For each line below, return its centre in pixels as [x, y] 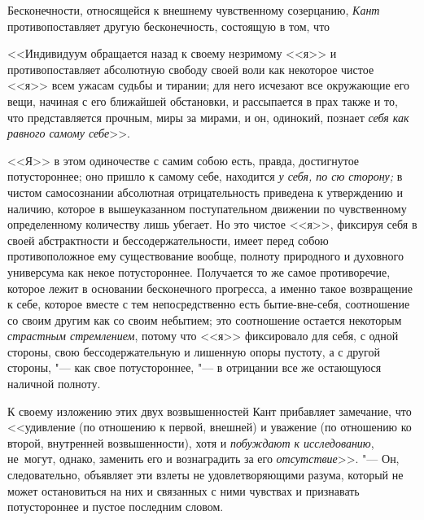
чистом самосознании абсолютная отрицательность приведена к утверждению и [205, 192]
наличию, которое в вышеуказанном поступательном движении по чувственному [207, 208]
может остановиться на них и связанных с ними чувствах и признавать [184, 490]
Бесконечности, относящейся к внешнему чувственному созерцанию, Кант [194, 10]
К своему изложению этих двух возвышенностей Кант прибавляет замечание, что [210, 411]
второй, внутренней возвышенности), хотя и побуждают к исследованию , [191, 442]
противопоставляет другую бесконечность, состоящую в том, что [169, 26]
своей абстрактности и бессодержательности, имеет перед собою [168, 240]
